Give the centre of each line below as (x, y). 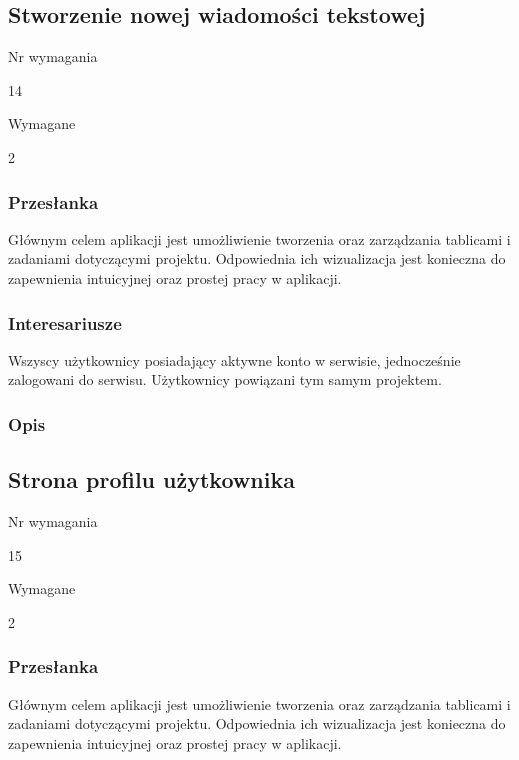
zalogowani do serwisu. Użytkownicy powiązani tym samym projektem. (225, 379)
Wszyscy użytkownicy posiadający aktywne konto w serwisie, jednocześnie (234, 359)
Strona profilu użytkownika (151, 479)
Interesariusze (65, 322)
